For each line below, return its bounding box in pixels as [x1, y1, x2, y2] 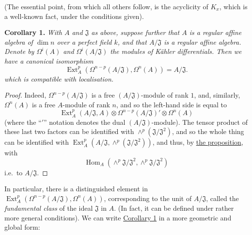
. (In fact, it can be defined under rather [114, 202, 234, 213]
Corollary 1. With [4, 27, 62, 37]
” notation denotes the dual [44, 117, 126, 127]
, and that [117, 36, 147, 47]
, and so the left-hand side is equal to [116, 99, 227, 109]
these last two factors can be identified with [4, 126, 134, 136]
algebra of [4, 36, 33, 47]
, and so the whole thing [172, 126, 244, 136]
